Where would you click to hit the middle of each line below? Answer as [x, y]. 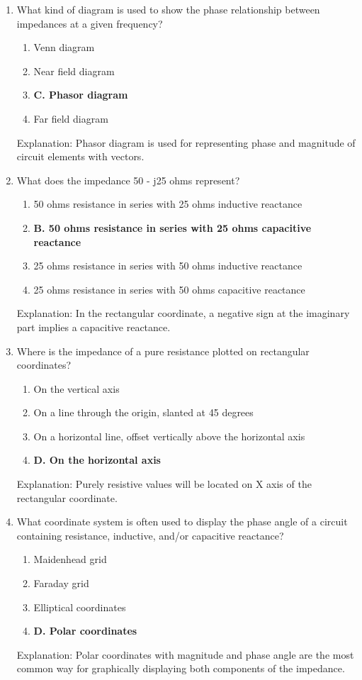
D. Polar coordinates [85, 631]
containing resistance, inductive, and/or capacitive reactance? [150, 535]
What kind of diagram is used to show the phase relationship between [168, 9]
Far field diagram [71, 118]
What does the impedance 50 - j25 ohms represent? [128, 180]
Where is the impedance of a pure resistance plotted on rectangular [163, 351]
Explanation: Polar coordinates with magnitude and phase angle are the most [185, 654]
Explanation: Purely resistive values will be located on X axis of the [164, 484]
